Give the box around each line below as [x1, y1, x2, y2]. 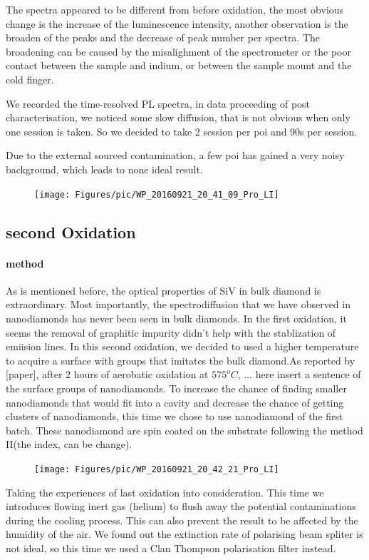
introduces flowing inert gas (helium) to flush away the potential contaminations [6, 499, 356, 514]
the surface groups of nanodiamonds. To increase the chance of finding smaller [6, 380, 347, 395]
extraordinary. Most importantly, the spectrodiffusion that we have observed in [6, 297, 350, 312]
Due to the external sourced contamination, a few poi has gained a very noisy [6, 148, 345, 163]
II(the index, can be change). [6, 437, 132, 452]
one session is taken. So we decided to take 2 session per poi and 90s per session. [6, 123, 358, 138]
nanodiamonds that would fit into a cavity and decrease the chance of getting [6, 394, 344, 409]
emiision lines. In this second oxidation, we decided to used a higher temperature [6, 339, 359, 354]
